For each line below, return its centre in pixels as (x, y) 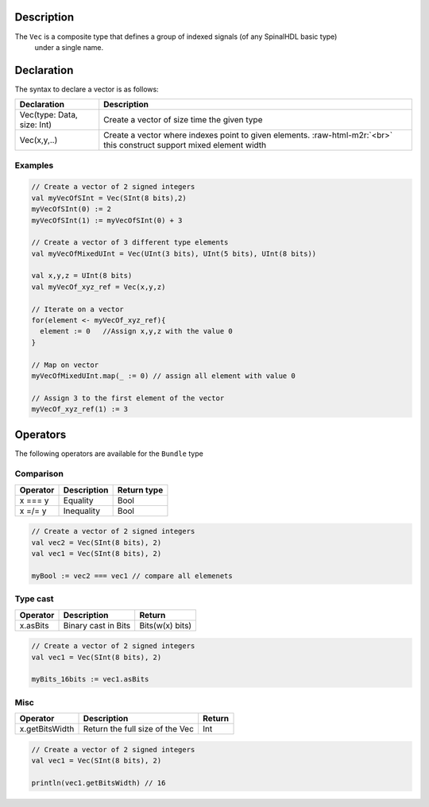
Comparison (39, 474)
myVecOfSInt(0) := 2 (71, 209)
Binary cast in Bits (97, 625)
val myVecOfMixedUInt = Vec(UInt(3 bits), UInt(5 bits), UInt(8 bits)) (174, 253)
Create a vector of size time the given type (183, 120)
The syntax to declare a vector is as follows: (87, 89)
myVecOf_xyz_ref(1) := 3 (80, 409)
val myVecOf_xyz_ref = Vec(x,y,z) (99, 287)
